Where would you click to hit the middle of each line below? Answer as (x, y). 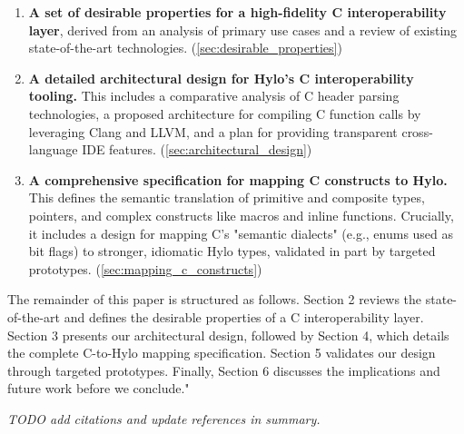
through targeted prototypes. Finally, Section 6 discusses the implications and (224, 370)
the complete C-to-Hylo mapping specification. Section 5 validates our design (222, 353)
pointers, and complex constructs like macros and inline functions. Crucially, (241, 215)
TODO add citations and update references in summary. (164, 418)
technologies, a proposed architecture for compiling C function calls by (225, 113)
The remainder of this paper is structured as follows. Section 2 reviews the (215, 299)
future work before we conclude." (99, 388)
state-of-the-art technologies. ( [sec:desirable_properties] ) (185, 48)
